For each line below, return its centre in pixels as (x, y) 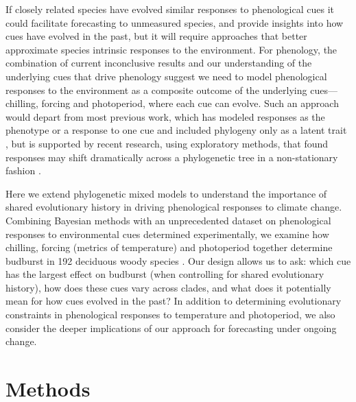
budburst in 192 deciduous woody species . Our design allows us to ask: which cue (178, 260)
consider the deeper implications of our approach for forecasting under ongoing (171, 328)
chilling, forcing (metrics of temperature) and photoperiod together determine (169, 247)
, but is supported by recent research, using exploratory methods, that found (167, 143)
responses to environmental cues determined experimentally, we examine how (167, 234)
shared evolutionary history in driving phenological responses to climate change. (174, 207)
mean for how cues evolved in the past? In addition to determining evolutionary (174, 301)
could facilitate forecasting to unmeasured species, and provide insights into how (175, 22)
